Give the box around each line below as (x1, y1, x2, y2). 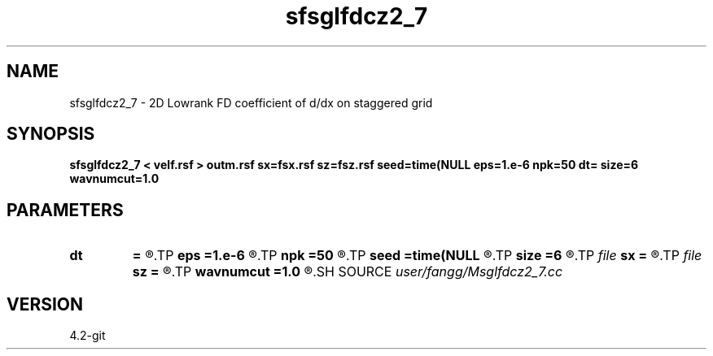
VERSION (7, 293, 84, 315)
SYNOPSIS (7, 124, 95, 145)
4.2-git (69, 328, 106, 343)
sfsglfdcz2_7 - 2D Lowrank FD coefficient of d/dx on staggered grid (69, 95, 433, 110)
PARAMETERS (7, 199, 124, 220)
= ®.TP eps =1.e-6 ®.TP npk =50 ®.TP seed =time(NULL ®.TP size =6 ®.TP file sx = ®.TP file (132, 247, 702, 264)
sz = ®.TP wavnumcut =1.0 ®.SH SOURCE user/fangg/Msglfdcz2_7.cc (132, 263, 563, 280)
